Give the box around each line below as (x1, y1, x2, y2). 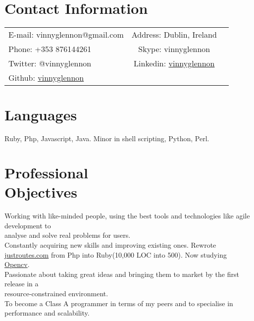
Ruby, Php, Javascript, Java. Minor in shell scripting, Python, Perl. (4, 133, 209, 144)
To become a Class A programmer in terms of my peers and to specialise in (4, 298, 233, 308)
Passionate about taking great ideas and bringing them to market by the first (4, 268, 239, 279)
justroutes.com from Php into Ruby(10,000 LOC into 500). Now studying (4, 249, 227, 260)
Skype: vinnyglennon (138, 43, 210, 55)
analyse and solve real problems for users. (4, 230, 131, 240)
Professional (4, 162, 88, 183)
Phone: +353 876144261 (8, 43, 92, 55)
